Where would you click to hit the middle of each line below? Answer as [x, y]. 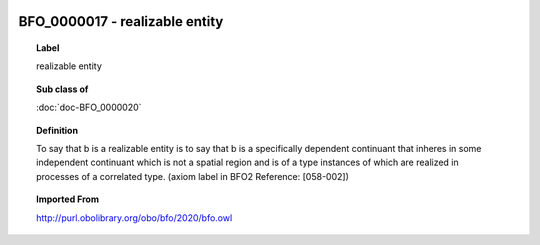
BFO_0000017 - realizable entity [121, 21]
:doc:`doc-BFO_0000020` [89, 107]
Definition [57, 130]
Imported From [68, 199]
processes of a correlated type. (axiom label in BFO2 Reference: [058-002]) [193, 176]
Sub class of [62, 89]
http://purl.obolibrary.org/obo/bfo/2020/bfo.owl [134, 217]
